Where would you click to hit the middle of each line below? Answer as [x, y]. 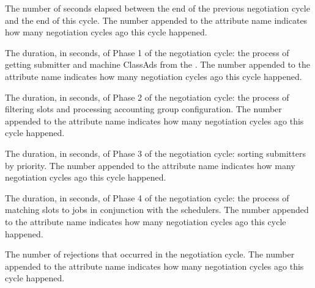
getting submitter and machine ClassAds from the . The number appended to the [157, 64]
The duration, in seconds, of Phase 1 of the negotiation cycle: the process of [147, 52]
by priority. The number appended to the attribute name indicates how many [150, 165]
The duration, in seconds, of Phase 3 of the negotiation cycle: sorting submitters [155, 153]
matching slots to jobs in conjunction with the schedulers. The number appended [157, 210]
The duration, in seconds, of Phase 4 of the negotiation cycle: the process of [147, 197]
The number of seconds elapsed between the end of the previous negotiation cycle [157, 8]
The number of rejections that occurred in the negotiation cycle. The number [150, 254]
